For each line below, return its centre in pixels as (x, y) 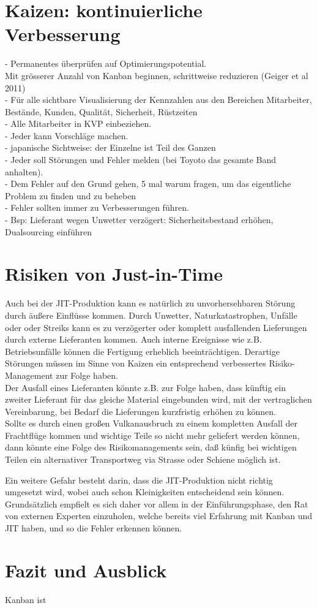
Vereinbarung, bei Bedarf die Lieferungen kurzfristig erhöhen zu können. (140, 411)
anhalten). (24, 171)
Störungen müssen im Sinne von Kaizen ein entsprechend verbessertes (136, 363)
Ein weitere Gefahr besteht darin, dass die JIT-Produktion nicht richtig (139, 480)
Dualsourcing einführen (48, 231)
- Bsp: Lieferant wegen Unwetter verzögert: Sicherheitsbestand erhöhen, (139, 220)
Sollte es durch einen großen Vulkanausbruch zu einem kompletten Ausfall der (151, 423)
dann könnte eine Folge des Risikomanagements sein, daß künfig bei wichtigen (151, 447)
